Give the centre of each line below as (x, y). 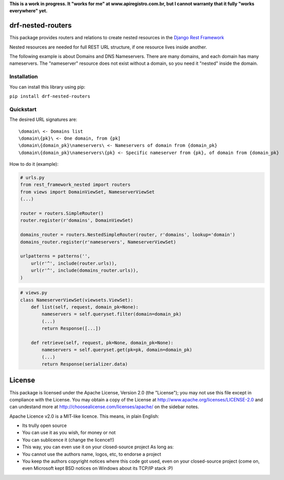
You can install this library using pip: (47, 87)
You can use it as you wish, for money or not (69, 433)
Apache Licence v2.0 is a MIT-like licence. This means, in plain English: (84, 416)
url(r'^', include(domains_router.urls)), (85, 271)
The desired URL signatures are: (43, 119)
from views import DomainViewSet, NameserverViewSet (87, 192)
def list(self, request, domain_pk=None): (85, 307)
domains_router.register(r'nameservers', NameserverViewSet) (98, 242)
